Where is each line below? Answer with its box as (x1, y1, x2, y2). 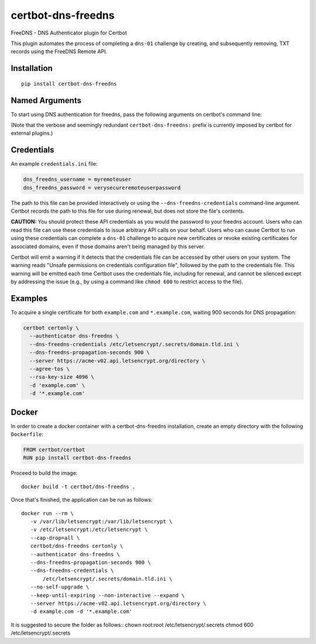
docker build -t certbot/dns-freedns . (21, 483, 136, 490)
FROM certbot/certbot (23, 447, 85, 453)
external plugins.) (11, 129, 53, 137)
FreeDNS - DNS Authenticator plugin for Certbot (11, 29, 127, 36)
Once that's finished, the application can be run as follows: (11, 496, 153, 503)
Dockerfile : (11, 431, 44, 438)
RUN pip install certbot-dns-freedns (23, 454, 132, 461)
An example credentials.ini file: (11, 160, 98, 167)
